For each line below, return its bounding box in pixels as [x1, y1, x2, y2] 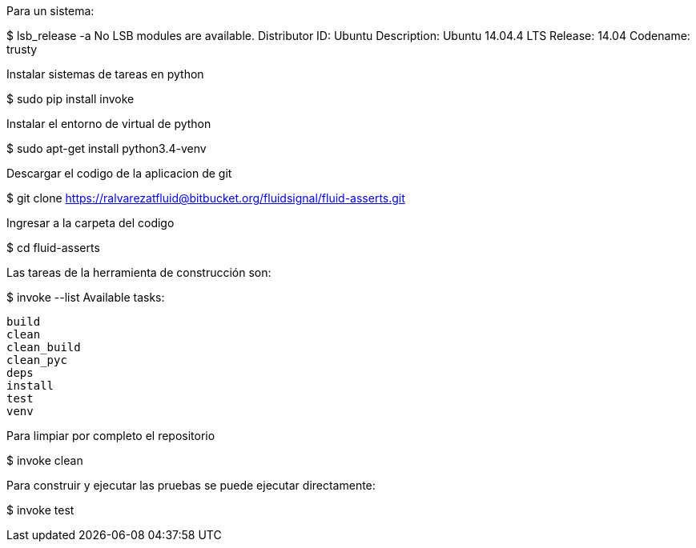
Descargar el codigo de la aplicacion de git [6, 166, 232, 180]
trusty [6, 42, 38, 56]
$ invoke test [6, 503, 74, 517]
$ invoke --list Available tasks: [6, 290, 165, 304]
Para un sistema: [6, 4, 95, 18]
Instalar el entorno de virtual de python [6, 117, 211, 130]
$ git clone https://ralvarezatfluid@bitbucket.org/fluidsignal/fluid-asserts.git [6, 191, 405, 205]
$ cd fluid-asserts [6, 241, 100, 254]
